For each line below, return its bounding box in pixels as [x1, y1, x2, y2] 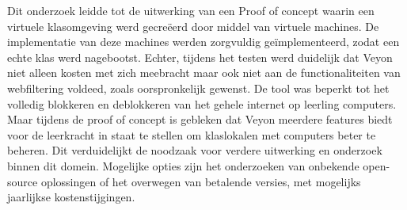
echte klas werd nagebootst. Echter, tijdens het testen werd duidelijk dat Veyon [7, 48, 393, 65]
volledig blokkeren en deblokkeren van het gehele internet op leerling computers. [7, 95, 397, 112]
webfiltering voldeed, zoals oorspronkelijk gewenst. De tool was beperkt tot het [7, 79, 390, 96]
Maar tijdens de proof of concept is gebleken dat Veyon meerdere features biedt [7, 111, 393, 128]
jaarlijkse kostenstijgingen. [7, 189, 135, 205]
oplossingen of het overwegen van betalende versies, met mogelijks [40, 173, 361, 189]
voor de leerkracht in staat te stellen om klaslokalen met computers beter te [7, 126, 376, 143]
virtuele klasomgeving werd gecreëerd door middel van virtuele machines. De [7, 17, 379, 34]
